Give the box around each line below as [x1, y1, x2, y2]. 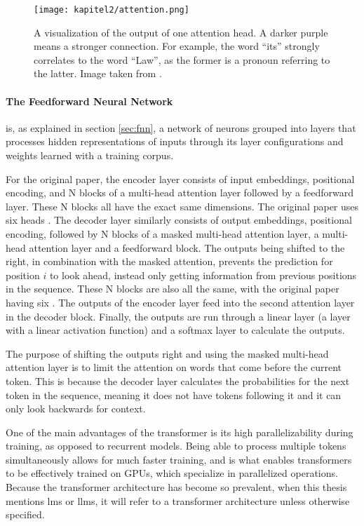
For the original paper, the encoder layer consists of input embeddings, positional [6, 171, 355, 186]
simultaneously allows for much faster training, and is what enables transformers [6, 452, 352, 466]
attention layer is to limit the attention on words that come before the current [6, 360, 342, 375]
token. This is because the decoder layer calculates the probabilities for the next [6, 373, 350, 388]
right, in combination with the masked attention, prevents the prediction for [6, 254, 333, 269]
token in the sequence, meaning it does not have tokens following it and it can [6, 387, 342, 402]
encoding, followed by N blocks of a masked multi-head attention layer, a [6, 226, 319, 241]
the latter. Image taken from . [34, 66, 162, 81]
